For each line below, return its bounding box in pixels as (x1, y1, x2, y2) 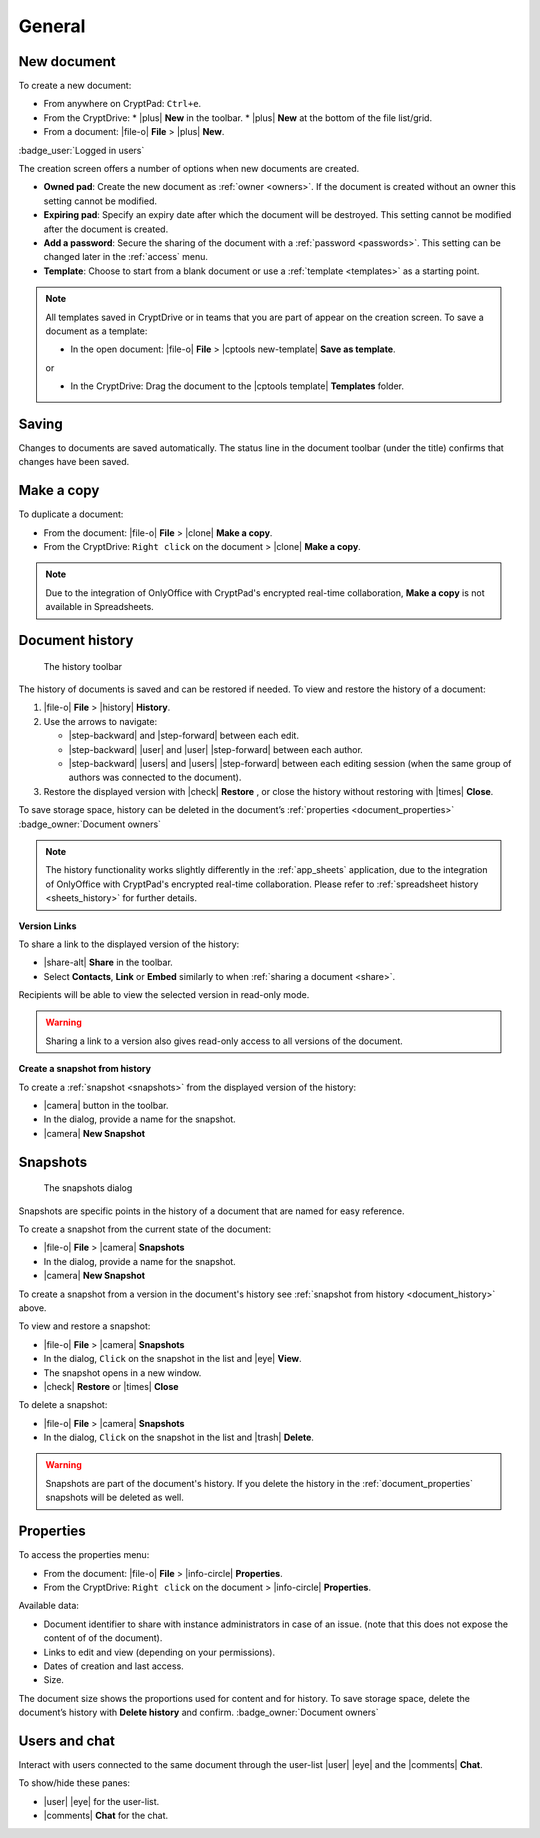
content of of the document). (43, 1632, 163, 1644)
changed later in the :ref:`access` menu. (43, 251, 209, 263)
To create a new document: (18, 80, 132, 92)
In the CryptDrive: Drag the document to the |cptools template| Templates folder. (70, 380, 405, 392)
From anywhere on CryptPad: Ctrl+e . (43, 98, 202, 110)
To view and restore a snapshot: (18, 1320, 151, 1332)
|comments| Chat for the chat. (43, 1810, 169, 1822)
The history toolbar (43, 660, 123, 672)
